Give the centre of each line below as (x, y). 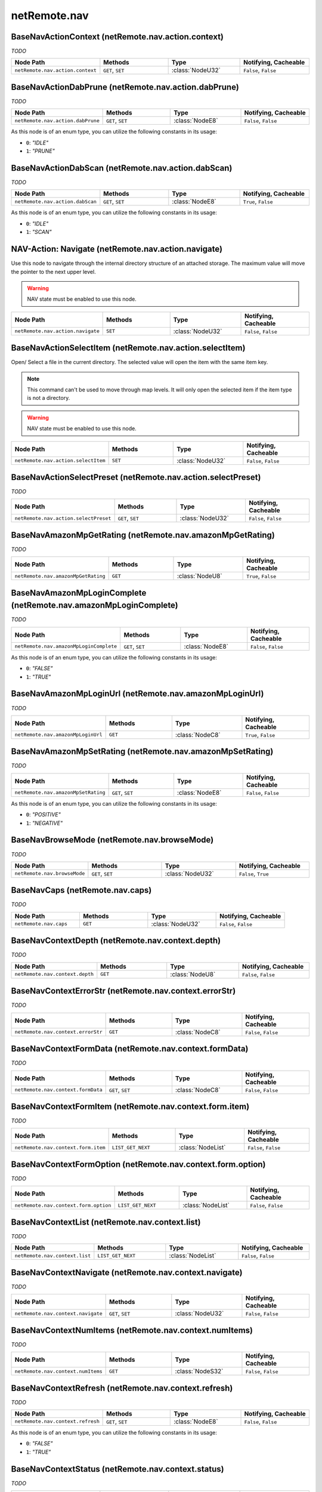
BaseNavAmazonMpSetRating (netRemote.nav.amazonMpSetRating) (142, 752)
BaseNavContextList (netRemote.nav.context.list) (106, 1222)
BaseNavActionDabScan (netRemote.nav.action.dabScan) (122, 168)
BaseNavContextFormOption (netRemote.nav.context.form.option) (138, 1164)
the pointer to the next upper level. (53, 272)
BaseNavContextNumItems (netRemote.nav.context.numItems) (132, 1330)
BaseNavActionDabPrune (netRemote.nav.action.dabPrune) (125, 87)
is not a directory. (49, 398)
